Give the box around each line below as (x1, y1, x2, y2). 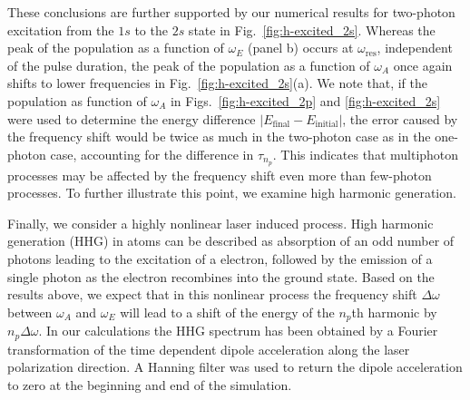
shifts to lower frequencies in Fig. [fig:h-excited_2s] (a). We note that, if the (7, 73, 428, 93)
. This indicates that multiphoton (272, 144, 459, 163)
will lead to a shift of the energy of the (120, 302, 335, 321)
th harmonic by (351, 302, 437, 321)
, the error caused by (342, 109, 458, 128)
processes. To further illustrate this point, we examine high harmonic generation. (7, 183, 456, 202)
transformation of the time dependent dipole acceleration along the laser (7, 339, 410, 358)
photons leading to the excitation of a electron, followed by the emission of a (7, 249, 433, 268)
